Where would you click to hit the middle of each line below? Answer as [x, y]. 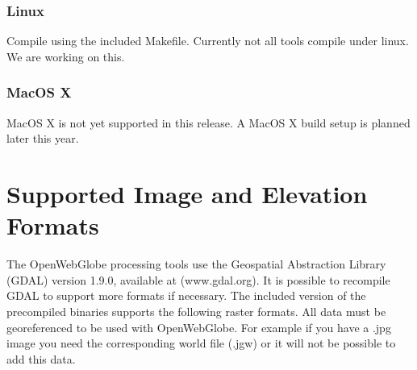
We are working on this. [66, 56]
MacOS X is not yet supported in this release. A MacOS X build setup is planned [208, 122]
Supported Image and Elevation [187, 193]
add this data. [41, 358]
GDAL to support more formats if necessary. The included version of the [186, 295]
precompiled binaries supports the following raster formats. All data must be [196, 311]
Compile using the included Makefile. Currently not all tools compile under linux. [208, 41]
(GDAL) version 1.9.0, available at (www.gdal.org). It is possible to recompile [198, 279]
